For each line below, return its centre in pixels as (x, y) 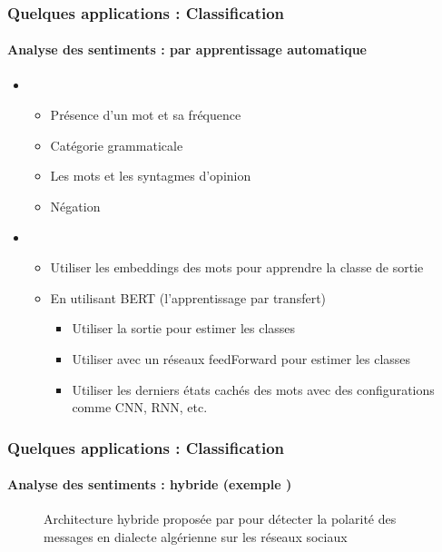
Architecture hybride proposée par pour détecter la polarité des (220, 519)
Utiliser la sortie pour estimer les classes (184, 328)
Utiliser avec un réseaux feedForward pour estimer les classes (241, 358)
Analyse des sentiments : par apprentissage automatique (187, 49)
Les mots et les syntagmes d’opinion (151, 176)
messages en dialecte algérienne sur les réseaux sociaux (196, 537)
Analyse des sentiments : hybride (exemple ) (150, 484)
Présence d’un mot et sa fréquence (146, 115)
